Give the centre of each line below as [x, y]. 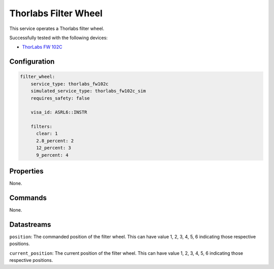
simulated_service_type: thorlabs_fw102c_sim [88, 91]
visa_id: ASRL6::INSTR [59, 112]
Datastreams [30, 225]
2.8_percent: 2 [55, 141]
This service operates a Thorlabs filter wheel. [57, 28]
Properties [26, 171]
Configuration [32, 62]
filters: [42, 127]
